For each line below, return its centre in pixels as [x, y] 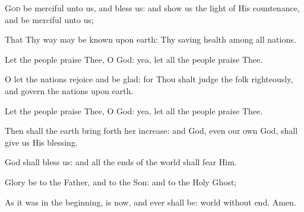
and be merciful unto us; [49, 19]
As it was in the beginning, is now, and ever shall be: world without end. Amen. [151, 202]
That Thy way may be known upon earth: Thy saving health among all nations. [151, 39]
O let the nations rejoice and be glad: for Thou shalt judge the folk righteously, [149, 79]
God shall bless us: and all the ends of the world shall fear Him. [121, 162]
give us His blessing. [41, 142]
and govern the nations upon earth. [69, 90]
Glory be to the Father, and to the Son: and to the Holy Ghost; [121, 182]
